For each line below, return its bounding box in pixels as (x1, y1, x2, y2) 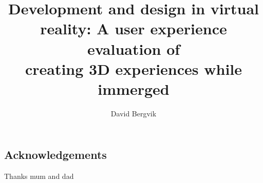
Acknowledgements (4, 147, 107, 162)
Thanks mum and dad (4, 171, 74, 181)
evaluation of (87, 38, 180, 59)
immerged (98, 78, 170, 99)
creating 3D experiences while (25, 58, 242, 79)
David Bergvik (110, 108, 157, 118)
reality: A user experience (40, 18, 227, 39)
